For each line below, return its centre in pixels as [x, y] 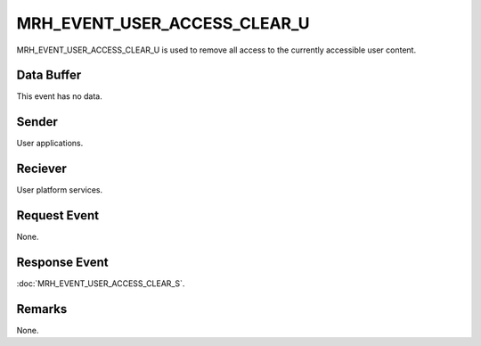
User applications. [50, 144]
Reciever [41, 169]
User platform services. [59, 190]
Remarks [42, 309]
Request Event [58, 215]
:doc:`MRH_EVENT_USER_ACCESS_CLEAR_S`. [101, 284]
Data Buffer [49, 75]
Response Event [62, 262]
